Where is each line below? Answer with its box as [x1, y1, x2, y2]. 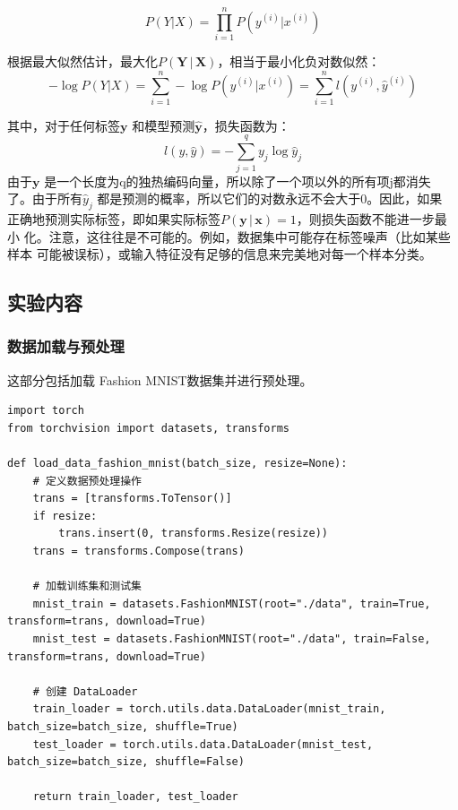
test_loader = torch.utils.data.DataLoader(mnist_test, [32, 737, 374, 751]
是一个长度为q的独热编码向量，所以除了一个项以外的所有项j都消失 [44, 171, 431, 190]
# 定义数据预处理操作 [32, 474, 142, 487]
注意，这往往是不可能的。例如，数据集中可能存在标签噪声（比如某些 [48, 227, 451, 246]
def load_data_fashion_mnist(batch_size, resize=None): [7, 457, 348, 470]
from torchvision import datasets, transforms [7, 421, 289, 435]
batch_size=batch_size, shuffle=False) [7, 755, 245, 769]
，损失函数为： [202, 116, 290, 134]
